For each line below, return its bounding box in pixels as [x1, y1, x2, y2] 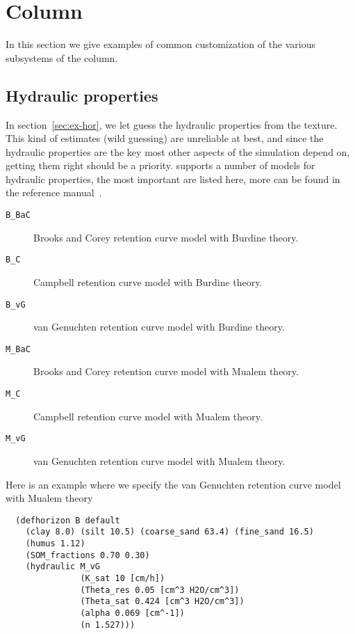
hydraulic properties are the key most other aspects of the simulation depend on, [6, 144, 350, 159]
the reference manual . [6, 185, 102, 200]
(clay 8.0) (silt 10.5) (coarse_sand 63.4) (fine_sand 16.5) [25, 527, 314, 537]
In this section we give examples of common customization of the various [6, 37, 316, 51]
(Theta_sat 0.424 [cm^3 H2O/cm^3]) [80, 596, 245, 607]
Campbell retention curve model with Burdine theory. [33, 274, 263, 289]
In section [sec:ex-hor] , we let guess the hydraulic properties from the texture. [6, 117, 338, 132]
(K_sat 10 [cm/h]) [80, 573, 165, 584]
